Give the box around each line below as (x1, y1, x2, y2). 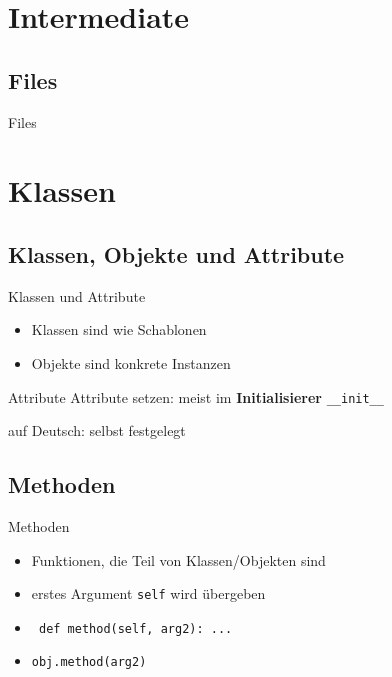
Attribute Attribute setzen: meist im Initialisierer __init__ (8, 386, 384, 407)
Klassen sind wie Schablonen (31, 319, 207, 340)
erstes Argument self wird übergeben (31, 583, 266, 604)
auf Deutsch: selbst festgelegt (8, 420, 186, 441)
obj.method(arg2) (31, 655, 147, 670)
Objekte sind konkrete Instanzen (31, 352, 231, 373)
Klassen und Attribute (8, 285, 146, 306)
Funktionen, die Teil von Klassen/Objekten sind (31, 549, 326, 570)
